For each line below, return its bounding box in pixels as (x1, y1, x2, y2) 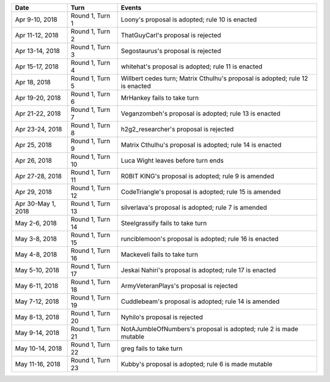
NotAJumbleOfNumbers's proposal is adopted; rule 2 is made (120, 325, 299, 333)
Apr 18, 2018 (15, 78, 51, 86)
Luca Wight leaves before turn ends (120, 156, 224, 164)
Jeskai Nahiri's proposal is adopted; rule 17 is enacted (120, 266, 276, 274)
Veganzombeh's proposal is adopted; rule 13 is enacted (120, 109, 280, 117)
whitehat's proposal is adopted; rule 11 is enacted (120, 62, 263, 70)
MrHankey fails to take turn (120, 94, 199, 102)
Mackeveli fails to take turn (120, 251, 199, 259)
